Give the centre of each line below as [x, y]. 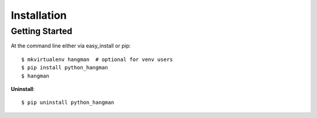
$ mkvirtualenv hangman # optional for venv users [97, 59]
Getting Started [42, 31]
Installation [39, 15]
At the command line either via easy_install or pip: [71, 46]
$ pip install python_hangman [65, 68]
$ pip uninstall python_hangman [68, 102]
